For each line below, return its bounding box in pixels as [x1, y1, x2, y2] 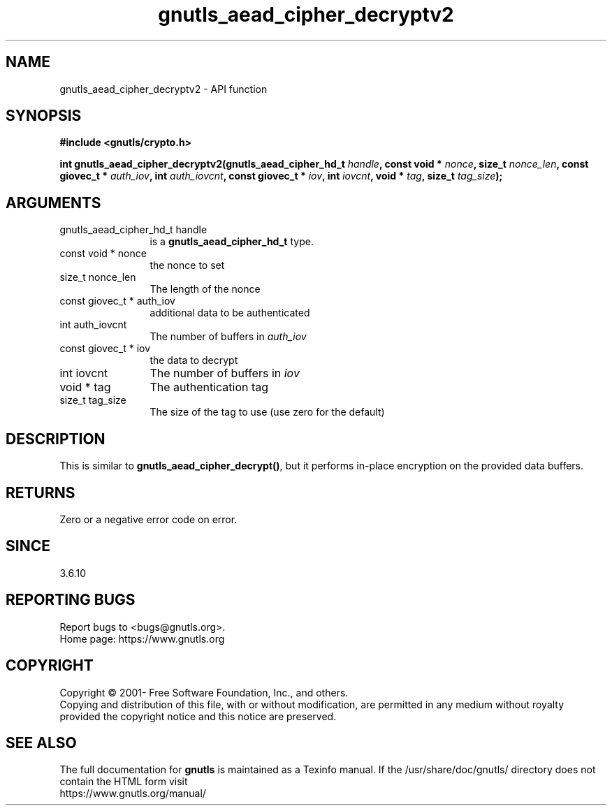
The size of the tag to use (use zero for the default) [150, 406, 385, 418]
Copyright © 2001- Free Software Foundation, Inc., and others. [59, 686, 349, 699]
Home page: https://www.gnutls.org [59, 632, 225, 645]
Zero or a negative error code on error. [59, 513, 238, 525]
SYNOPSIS [6, 107, 82, 125]
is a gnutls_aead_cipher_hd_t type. [150, 235, 314, 248]
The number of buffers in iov [150, 366, 300, 381]
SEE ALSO [6, 733, 77, 752]
